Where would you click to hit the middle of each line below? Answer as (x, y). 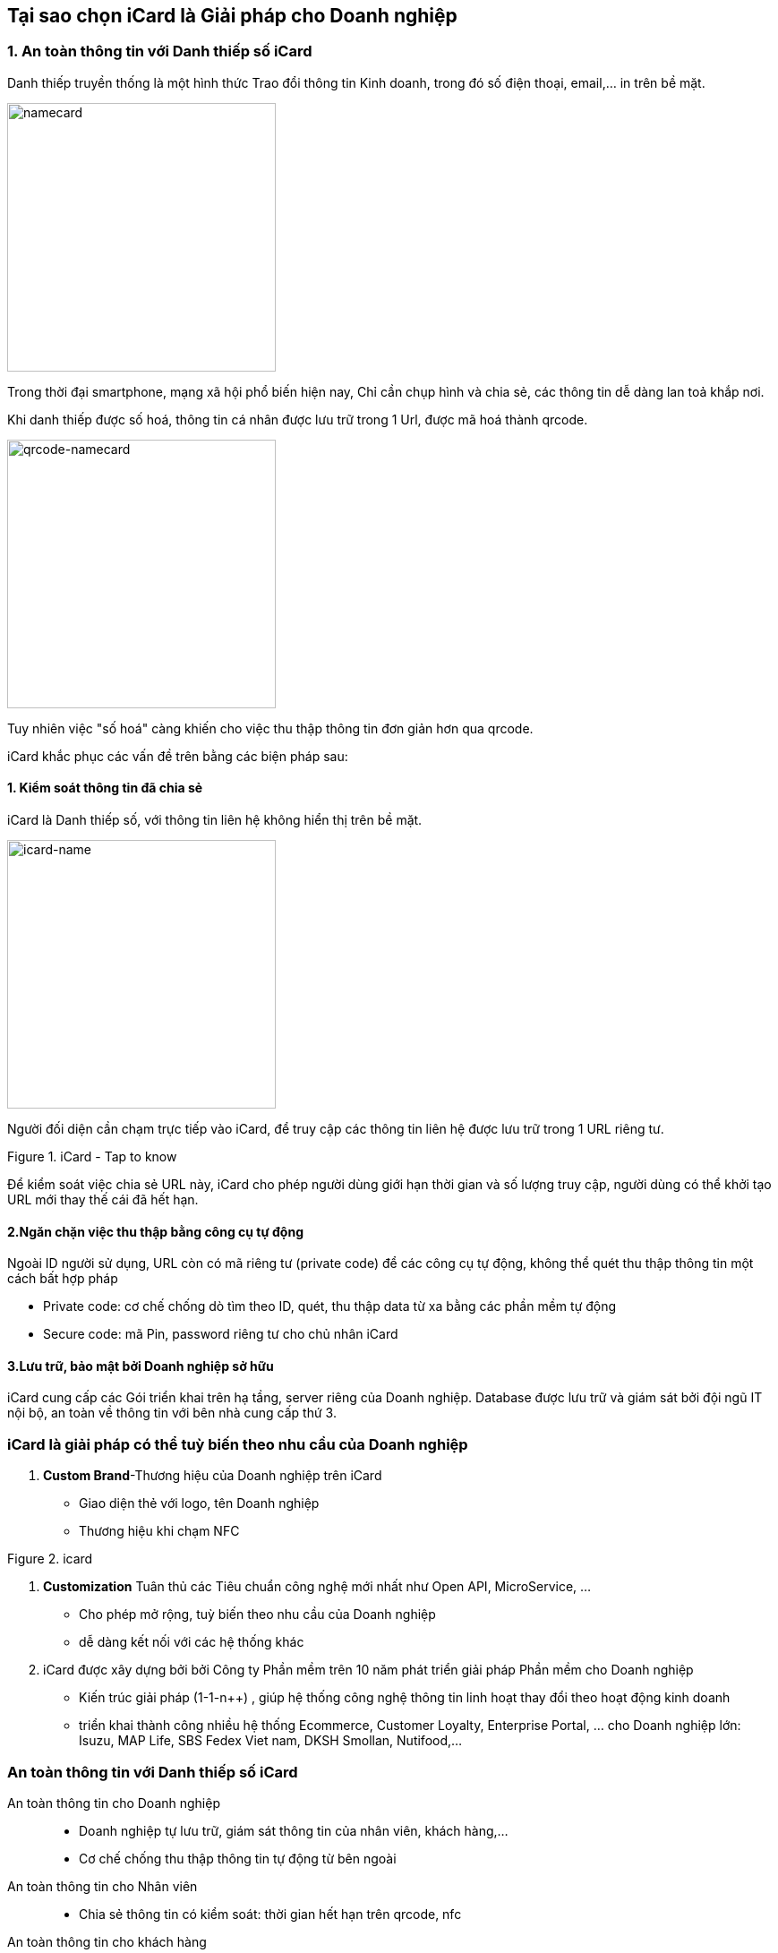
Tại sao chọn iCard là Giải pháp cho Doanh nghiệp (232, 16)
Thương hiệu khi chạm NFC (159, 1531)
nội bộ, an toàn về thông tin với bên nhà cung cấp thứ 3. (172, 1413)
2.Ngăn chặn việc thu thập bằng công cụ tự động (156, 1231)
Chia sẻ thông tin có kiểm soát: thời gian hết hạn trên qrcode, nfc (270, 1914)
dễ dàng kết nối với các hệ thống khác (192, 1642)
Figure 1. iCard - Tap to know (92, 1157)
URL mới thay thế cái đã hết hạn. (103, 1200)
